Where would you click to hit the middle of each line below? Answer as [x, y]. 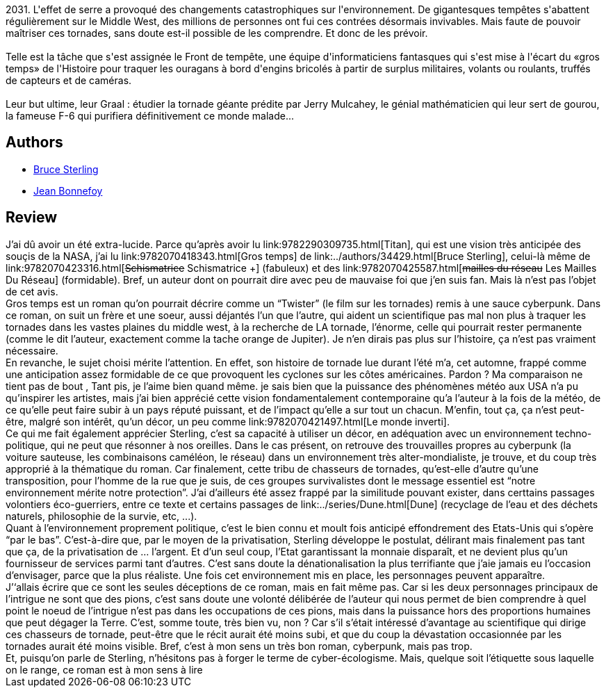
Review [32, 218]
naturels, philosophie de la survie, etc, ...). [101, 516]
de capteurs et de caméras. [69, 80]
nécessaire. [32, 350]
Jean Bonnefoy [68, 190]
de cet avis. [32, 291]
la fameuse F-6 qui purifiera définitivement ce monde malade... [150, 116]
